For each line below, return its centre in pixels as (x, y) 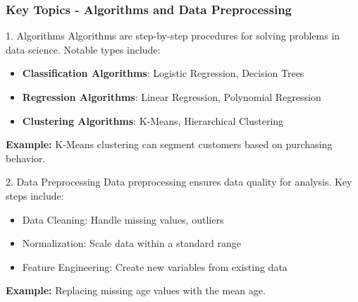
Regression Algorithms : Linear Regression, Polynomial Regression (172, 97)
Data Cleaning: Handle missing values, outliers (123, 219)
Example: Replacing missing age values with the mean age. (136, 290)
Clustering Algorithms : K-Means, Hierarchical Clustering (153, 120)
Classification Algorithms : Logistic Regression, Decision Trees (163, 73)
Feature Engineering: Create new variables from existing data (155, 266)
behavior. (26, 158)
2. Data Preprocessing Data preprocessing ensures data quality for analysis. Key (179, 182)
